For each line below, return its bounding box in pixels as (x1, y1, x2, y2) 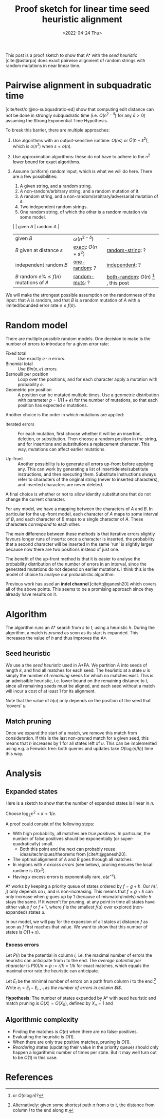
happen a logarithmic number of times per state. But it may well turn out (12, 1049, 157, 1055)
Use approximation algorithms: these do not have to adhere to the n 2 (12, 152, 150, 159)
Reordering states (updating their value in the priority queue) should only (12, 1044, 159, 1050)
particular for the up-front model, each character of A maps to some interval (5, 511, 159, 517)
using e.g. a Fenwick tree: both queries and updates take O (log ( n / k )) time (5, 745, 154, 751)
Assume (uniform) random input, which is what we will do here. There (12, 168, 152, 174)
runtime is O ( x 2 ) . (12, 867, 46, 874)
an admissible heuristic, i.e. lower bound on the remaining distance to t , (5, 678, 149, 684)
